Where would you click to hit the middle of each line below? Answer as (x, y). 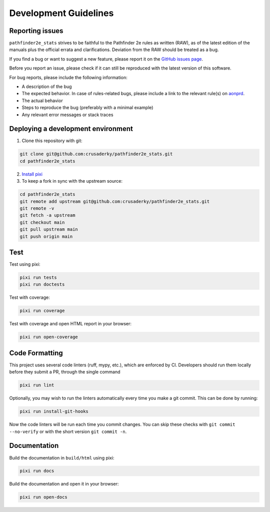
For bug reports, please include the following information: (68, 77)
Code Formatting (36, 353)
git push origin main (46, 236)
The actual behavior (42, 101)
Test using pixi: (25, 264)
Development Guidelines (61, 13)
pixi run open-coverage (49, 337)
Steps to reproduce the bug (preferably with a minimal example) (87, 108)
